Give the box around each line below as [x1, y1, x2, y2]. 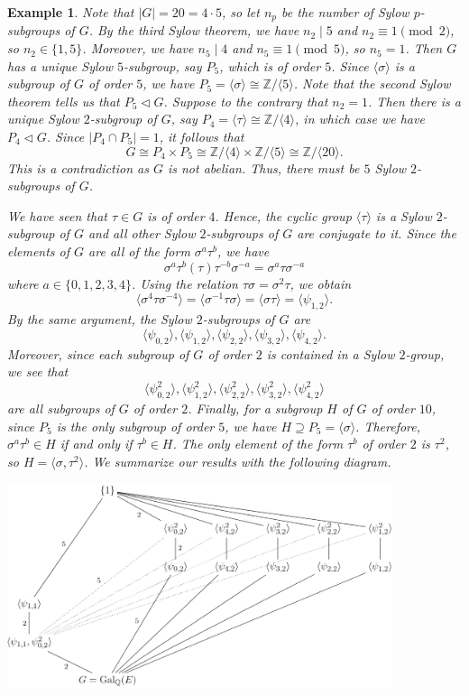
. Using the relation [131, 274, 238, 292]
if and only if [60, 434, 133, 453]
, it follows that [159, 127, 244, 146]
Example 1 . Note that [7, 3, 134, 21]
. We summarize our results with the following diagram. [84, 451, 391, 470]
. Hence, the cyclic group [215, 206, 352, 225]
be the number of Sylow [281, 3, 409, 21]
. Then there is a [368, 91, 461, 110]
